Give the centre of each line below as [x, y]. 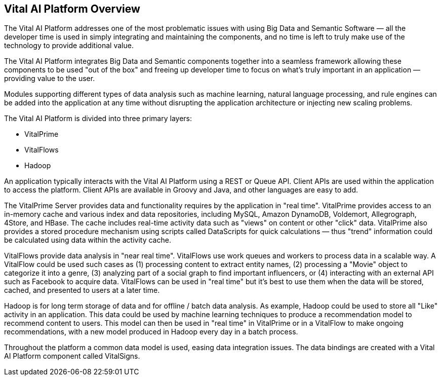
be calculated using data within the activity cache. [88, 240]
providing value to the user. [50, 79]
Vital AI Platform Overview [72, 9]
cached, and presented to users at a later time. [82, 290]
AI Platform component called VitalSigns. [72, 356]
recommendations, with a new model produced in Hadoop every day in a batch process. [151, 332]
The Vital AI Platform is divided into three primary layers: [98, 119]
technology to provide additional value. [69, 46]
